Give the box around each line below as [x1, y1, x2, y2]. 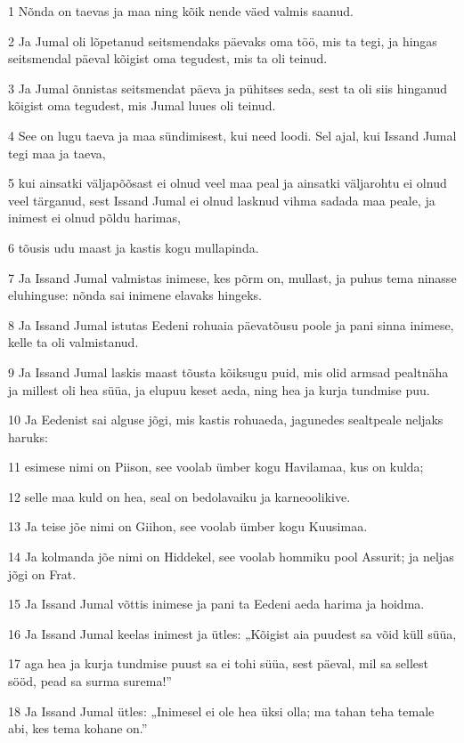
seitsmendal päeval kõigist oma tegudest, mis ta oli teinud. [8, 49, 328, 68]
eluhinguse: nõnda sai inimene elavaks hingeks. [8, 286, 262, 304]
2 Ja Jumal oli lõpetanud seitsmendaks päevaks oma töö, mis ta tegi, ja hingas [8, 31, 437, 50]
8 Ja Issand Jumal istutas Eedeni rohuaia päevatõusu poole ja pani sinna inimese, [8, 315, 454, 334]
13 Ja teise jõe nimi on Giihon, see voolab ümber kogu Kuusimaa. [8, 517, 368, 536]
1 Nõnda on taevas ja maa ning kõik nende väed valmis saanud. [8, 2, 354, 20]
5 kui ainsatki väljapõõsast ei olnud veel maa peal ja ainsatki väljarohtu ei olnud [8, 174, 447, 192]
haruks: [8, 427, 48, 446]
